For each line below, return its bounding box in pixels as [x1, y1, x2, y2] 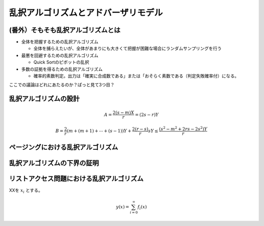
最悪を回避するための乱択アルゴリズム [21, 52, 99, 58]
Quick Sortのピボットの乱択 [33, 59, 89, 65]
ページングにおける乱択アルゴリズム [9, 143, 118, 151]
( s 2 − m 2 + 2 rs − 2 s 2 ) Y [159, 125, 208, 132]
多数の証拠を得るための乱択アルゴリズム [21, 66, 103, 72]
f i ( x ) [137, 204, 147, 211]
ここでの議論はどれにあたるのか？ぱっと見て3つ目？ [9, 82, 115, 88]
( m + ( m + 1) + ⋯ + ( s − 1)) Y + [66, 128, 132, 134]
